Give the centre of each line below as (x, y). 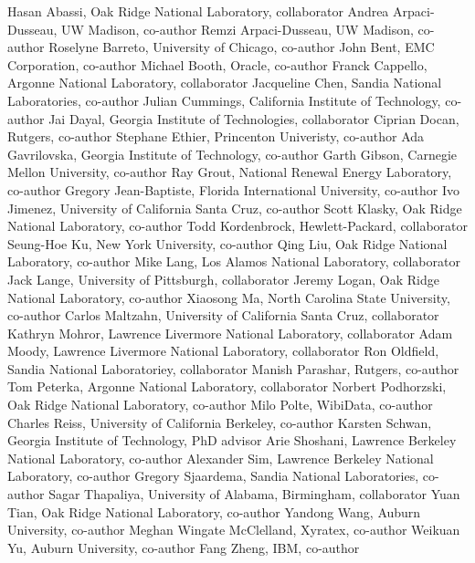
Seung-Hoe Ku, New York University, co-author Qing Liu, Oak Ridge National (227, 243)
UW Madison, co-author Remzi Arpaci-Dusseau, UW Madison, (237, 29)
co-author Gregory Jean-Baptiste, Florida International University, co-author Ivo (234, 189)
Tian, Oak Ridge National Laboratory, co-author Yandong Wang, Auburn (214, 511)
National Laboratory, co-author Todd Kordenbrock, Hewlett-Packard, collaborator (237, 226)
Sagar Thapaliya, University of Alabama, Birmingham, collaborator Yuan (254, 494)
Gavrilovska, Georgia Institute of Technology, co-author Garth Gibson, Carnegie (232, 154)
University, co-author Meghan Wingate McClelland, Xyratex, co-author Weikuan (234, 530)
